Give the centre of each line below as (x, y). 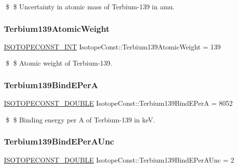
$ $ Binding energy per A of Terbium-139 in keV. (80, 119)
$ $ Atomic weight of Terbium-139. (59, 63)
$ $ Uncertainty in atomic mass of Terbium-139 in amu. (90, 6)
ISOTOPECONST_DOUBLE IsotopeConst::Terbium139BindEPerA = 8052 (118, 103)
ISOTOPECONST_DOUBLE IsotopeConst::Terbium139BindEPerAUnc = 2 (119, 159)
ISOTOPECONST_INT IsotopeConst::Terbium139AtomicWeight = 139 (112, 46)
